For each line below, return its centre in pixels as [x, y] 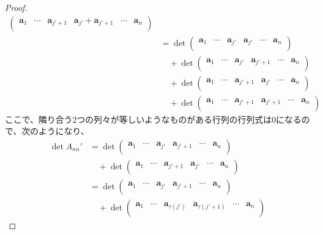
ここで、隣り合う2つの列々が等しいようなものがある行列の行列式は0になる [153, 119]
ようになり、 [64, 131]
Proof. [16, 7]
